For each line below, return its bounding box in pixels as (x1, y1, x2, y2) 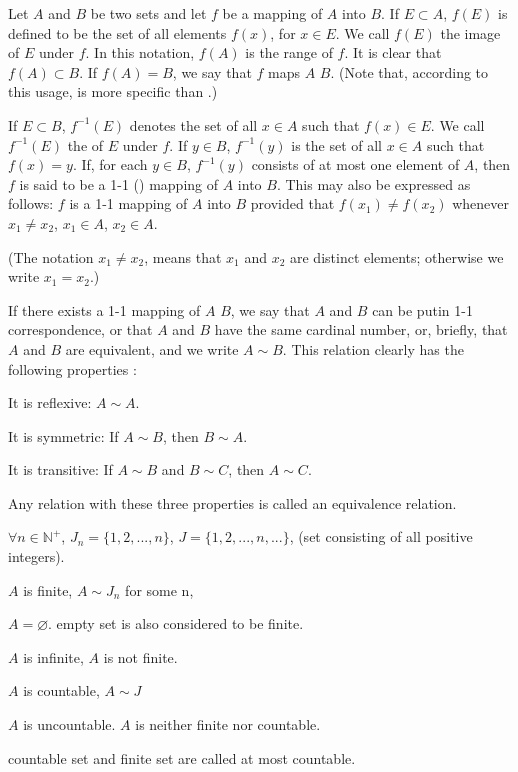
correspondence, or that (8, 319, 153, 340)
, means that (144, 246, 222, 267)
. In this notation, (85, 42, 195, 63)
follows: (8, 193, 54, 214)
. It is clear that (344, 42, 442, 63)
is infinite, (23, 646, 84, 667)
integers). (8, 546, 65, 567)
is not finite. (103, 646, 178, 667)
